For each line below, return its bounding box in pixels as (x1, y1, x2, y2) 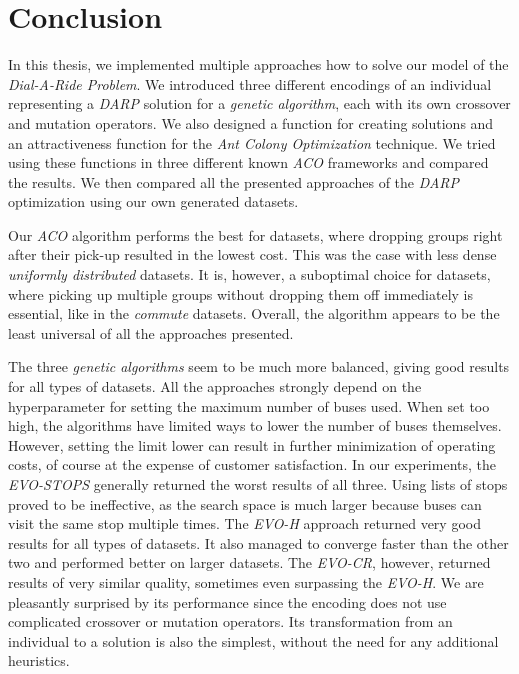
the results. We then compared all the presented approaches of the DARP (8, 171, 460, 192)
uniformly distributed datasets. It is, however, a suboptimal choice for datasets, (8, 264, 491, 285)
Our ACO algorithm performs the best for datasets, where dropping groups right (8, 224, 503, 245)
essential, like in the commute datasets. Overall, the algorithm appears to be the (8, 303, 500, 324)
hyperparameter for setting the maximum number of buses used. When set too (8, 395, 490, 416)
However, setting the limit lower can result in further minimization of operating (8, 434, 496, 455)
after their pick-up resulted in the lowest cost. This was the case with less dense (8, 244, 497, 265)
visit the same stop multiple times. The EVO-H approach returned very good (8, 513, 481, 534)
